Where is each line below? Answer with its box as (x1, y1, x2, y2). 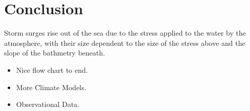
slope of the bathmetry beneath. (4, 47, 105, 58)
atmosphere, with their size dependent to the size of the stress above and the (4, 37, 245, 48)
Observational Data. (16, 99, 80, 109)
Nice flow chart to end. (16, 64, 88, 75)
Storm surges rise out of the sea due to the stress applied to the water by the (4, 27, 246, 38)
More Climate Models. (16, 81, 87, 92)
